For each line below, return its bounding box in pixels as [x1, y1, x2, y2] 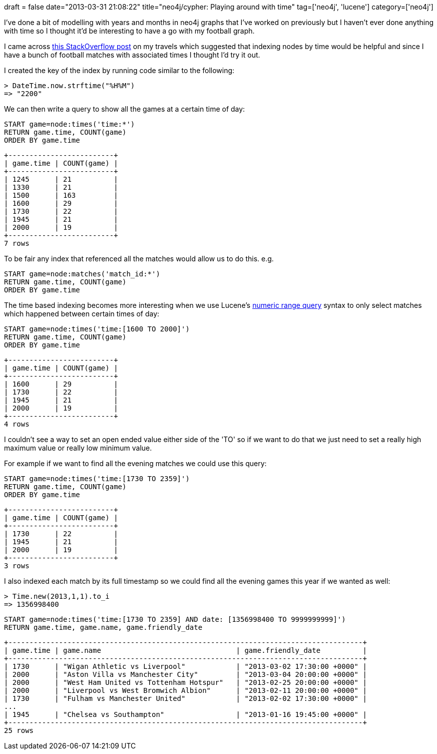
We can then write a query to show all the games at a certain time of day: [4, 105, 245, 113]
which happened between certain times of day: [4, 309, 160, 318]
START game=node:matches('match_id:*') [4, 270, 160, 278]
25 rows [4, 726, 34, 734]
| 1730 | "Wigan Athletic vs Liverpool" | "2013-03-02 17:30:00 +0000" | [4, 662, 367, 670]
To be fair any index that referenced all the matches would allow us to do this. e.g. [4, 254, 274, 263]
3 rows [4, 562, 30, 570]
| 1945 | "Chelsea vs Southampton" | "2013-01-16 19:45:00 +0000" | [4, 710, 367, 718]
